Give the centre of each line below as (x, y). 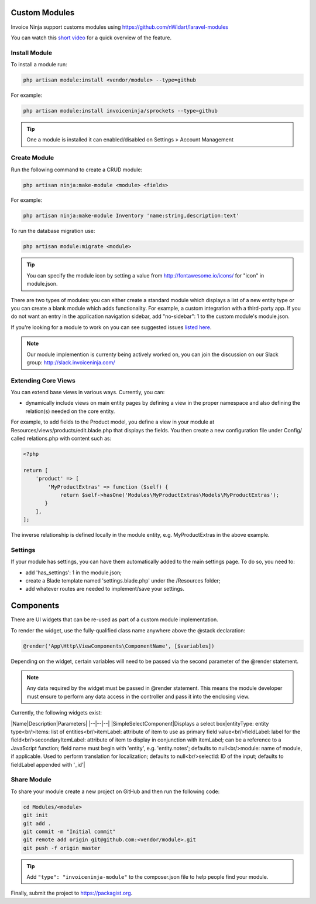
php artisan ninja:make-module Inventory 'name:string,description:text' (131, 216)
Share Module (31, 780)
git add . (37, 823)
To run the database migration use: (53, 231)
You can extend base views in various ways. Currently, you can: (88, 392)
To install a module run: (39, 65)
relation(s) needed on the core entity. (70, 411)
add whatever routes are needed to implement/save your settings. (105, 589)
